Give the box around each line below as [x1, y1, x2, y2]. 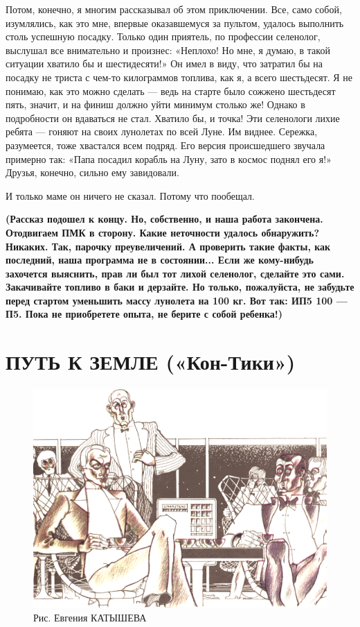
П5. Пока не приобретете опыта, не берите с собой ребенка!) [6, 307, 282, 321]
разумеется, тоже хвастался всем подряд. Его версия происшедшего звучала [6, 137, 325, 152]
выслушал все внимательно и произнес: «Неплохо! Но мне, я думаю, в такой [6, 42, 330, 57]
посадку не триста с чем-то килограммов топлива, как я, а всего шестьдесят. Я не [6, 69, 353, 84]
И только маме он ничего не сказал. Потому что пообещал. [6, 188, 255, 203]
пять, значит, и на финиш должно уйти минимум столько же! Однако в [6, 97, 305, 112]
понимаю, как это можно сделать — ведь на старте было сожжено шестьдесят [6, 83, 336, 98]
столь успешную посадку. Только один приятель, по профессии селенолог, [6, 29, 321, 44]
